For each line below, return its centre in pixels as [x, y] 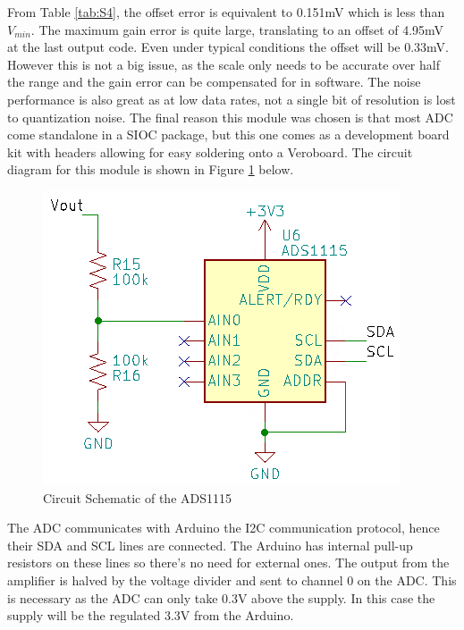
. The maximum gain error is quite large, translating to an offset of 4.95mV [237, 29]
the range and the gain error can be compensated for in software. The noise [214, 82]
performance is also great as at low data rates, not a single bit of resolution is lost [232, 99]
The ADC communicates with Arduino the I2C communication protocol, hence [224, 528]
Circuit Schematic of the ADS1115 [138, 497]
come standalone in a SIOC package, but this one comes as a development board [228, 134]
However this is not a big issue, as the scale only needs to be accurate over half [224, 64]
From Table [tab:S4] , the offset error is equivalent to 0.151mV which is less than [226, 12]
